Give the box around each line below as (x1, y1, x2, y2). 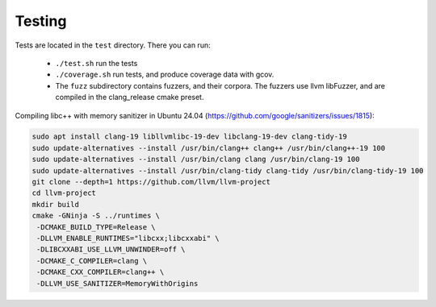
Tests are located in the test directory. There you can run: (15, 40, 211, 50)
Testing (15, 12, 67, 30)
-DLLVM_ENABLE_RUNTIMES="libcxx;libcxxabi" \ (36, 234, 220, 243)
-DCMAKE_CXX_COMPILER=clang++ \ (36, 268, 165, 277)
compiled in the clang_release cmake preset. (55, 93, 204, 102)
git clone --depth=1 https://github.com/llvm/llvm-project (31, 177, 270, 187)
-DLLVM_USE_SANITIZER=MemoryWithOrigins (36, 279, 199, 288)
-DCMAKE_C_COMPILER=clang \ (36, 256, 148, 265)
